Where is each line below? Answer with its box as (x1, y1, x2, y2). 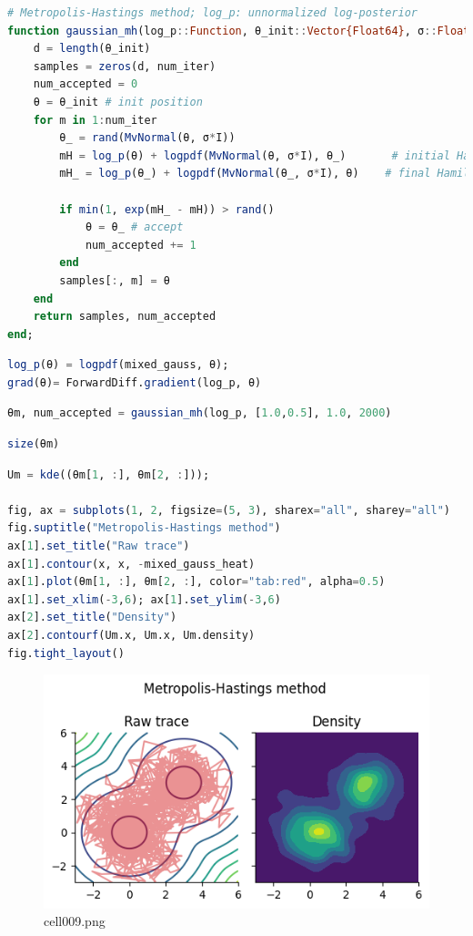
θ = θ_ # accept (85, 221, 184, 234)
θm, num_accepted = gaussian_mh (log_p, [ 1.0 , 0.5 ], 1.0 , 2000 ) (7, 406, 392, 420)
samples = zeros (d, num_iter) (33, 59, 216, 73)
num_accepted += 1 (85, 238, 196, 252)
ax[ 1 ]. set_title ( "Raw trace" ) (7, 540, 190, 553)
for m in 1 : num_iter (33, 113, 157, 127)
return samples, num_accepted (33, 310, 216, 324)
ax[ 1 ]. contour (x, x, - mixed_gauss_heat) (7, 557, 256, 571)
